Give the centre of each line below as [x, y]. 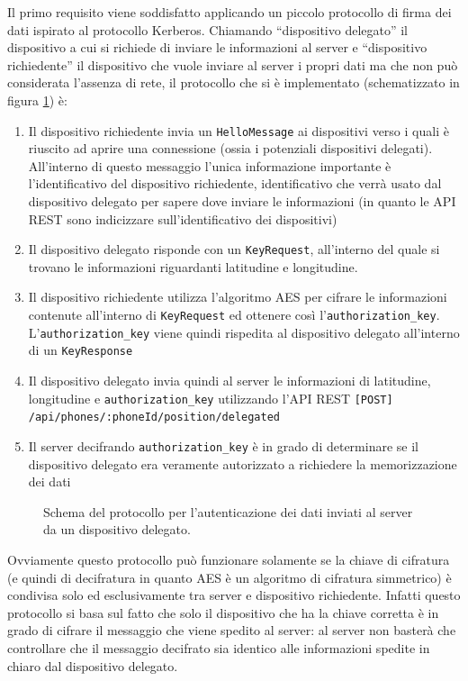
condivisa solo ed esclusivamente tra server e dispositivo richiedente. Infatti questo [234, 595]
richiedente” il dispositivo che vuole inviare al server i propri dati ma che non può [233, 64]
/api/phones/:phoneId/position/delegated [154, 418]
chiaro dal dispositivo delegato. [93, 665]
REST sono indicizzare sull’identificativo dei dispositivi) [183, 218]
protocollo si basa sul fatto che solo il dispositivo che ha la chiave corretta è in [223, 612]
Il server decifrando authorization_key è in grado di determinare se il [223, 445]
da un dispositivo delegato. [117, 529]
